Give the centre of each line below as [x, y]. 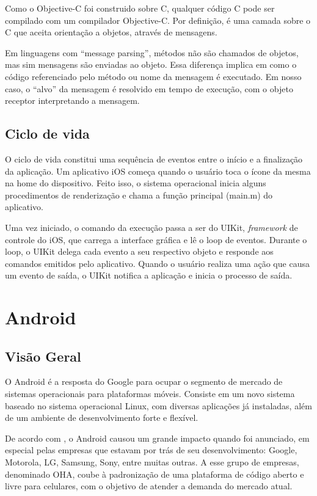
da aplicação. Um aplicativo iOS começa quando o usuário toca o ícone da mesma [158, 171]
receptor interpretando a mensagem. [72, 100]
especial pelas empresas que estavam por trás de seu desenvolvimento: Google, [151, 450]
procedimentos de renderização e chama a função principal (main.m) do [139, 195]
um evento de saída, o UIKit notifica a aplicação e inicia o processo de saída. [149, 275]
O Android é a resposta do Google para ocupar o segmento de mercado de [144, 381]
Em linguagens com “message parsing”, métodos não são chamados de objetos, [152, 52]
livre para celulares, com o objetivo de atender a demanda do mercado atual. [149, 486]
